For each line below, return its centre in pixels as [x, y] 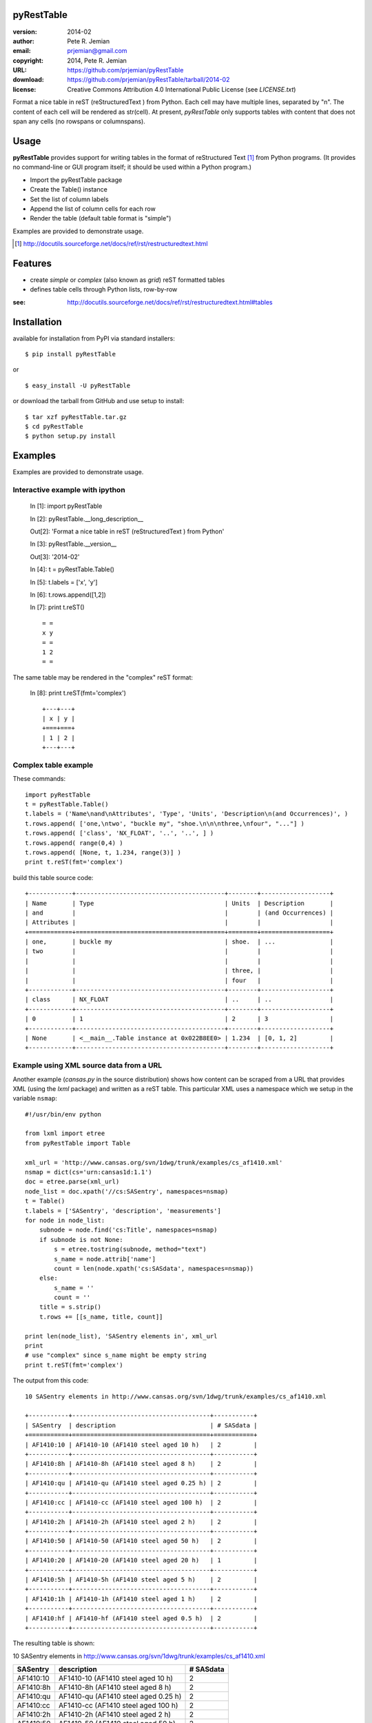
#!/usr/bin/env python [63, 1114]
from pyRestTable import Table [78, 1143]
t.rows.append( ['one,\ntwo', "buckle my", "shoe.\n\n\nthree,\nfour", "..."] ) [165, 823]
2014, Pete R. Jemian [97, 60]
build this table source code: [53, 877]
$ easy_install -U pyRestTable [78, 385]
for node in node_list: [65, 1220]
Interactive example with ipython [69, 490]
